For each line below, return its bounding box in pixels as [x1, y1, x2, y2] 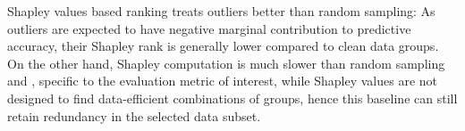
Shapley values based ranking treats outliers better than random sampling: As [7, 2, 435, 20]
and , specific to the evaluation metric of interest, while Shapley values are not [7, 71, 437, 90]
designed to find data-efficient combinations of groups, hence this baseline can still [7, 88, 458, 107]
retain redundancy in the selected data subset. [7, 106, 261, 125]
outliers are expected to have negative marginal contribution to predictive [7, 19, 411, 37]
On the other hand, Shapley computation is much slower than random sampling [7, 53, 445, 72]
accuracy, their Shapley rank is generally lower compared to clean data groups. [7, 37, 439, 55]
